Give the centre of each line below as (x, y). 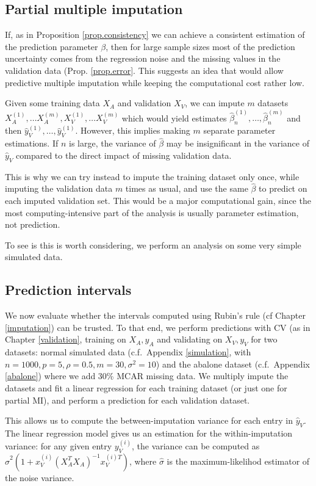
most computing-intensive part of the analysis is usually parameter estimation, (152, 212)
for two (264, 339)
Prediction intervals (68, 290)
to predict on (283, 188)
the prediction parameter (52, 46)
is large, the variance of (113, 143)
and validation (144, 103)
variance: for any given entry (59, 445)
